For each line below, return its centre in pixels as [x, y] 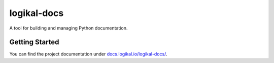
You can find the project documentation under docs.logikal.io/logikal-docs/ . [88, 54]
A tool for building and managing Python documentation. [68, 28]
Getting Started [34, 42]
